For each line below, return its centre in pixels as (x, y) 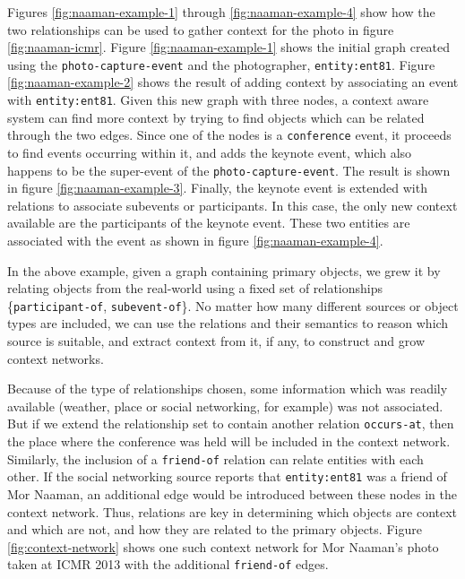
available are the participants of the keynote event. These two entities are (209, 223)
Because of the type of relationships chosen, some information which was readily (228, 389)
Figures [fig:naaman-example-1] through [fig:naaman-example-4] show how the (221, 12)
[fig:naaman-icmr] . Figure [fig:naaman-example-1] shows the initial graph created (229, 47)
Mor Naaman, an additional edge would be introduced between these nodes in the (232, 493)
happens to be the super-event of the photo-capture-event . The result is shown (229, 170)
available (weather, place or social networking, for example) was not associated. (225, 406)
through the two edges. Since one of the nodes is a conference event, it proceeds (229, 135)
